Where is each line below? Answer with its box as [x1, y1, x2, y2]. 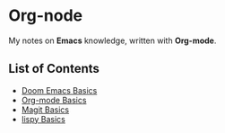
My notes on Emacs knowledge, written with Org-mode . [8, 35, 217, 46]
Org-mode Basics [21, 94, 87, 105]
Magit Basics [21, 104, 69, 115]
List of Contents [8, 61, 100, 76]
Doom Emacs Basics [21, 84, 98, 95]
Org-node [8, 5, 83, 26]
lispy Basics [21, 113, 66, 124]
